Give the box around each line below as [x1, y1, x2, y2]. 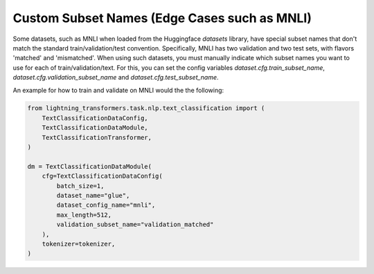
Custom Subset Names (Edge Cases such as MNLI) [12, 10, 312, 26]
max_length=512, [56, 211, 112, 219]
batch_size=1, [56, 182, 105, 190]
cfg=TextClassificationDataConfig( [42, 172, 163, 180]
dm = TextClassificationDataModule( [27, 163, 152, 170]
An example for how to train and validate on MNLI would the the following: [12, 86, 224, 94]
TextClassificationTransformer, [42, 134, 152, 141]
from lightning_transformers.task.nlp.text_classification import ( [27, 104, 265, 112]
